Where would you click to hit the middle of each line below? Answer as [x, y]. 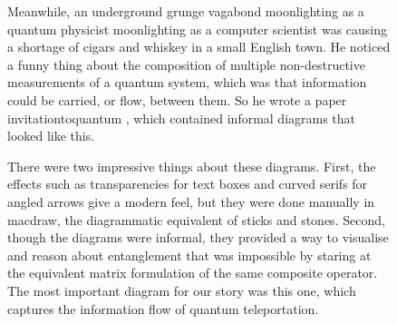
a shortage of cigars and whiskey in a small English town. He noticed [199, 47]
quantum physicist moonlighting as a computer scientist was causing [198, 29]
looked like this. [51, 136]
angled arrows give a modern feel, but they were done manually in [191, 201]
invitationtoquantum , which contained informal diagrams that [182, 118]
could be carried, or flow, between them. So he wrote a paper [177, 99]
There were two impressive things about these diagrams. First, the [192, 166]
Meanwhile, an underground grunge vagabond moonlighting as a [186, 11]
